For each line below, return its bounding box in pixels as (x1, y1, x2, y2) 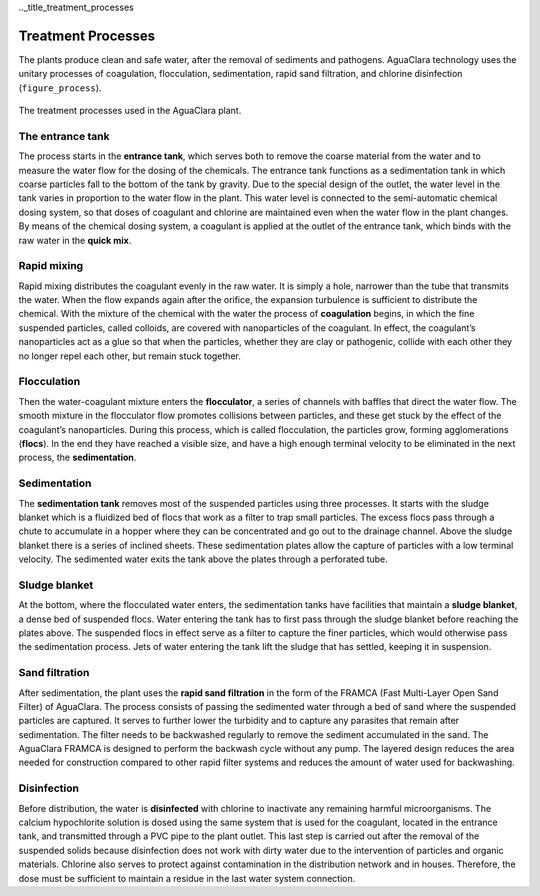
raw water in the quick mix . (18, 234, 132, 246)
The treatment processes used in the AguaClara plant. (18, 105, 242, 117)
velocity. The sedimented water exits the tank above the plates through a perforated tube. (18, 553, 389, 565)
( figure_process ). (18, 81, 102, 94)
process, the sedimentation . (18, 451, 137, 464)
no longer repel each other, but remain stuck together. (18, 350, 242, 362)
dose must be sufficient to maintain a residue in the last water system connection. (18, 872, 356, 884)
